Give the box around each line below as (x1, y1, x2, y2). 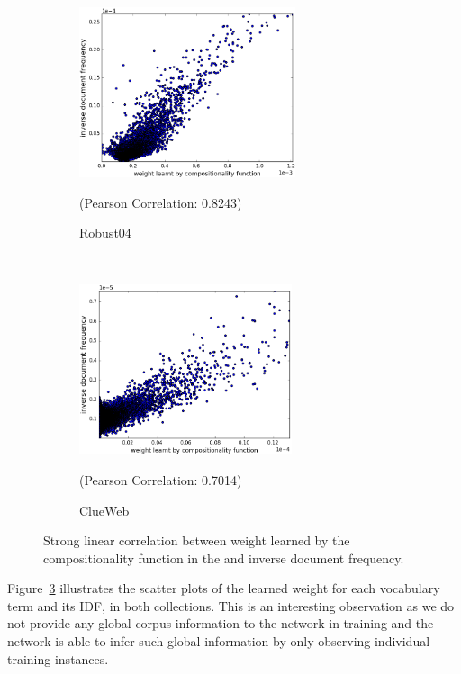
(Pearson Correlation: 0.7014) (79, 470, 242, 489)
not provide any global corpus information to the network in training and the (7, 614, 434, 633)
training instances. (7, 649, 109, 668)
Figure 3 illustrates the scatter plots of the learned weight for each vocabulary (7, 579, 440, 598)
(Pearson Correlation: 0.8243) (79, 193, 242, 211)
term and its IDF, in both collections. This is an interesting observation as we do (7, 596, 455, 615)
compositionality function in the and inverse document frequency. (43, 548, 404, 567)
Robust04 (79, 223, 131, 242)
